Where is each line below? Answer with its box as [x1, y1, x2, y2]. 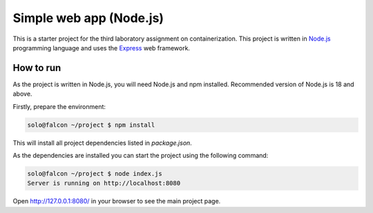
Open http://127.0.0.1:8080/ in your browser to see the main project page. [12, 197, 221, 205]
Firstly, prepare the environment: [12, 102, 106, 110]
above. [12, 90, 32, 98]
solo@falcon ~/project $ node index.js [27, 170, 162, 177]
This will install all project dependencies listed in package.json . [12, 139, 193, 147]
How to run [12, 62, 61, 74]
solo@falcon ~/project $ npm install [27, 121, 155, 129]
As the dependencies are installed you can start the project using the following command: [12, 151, 269, 159]
